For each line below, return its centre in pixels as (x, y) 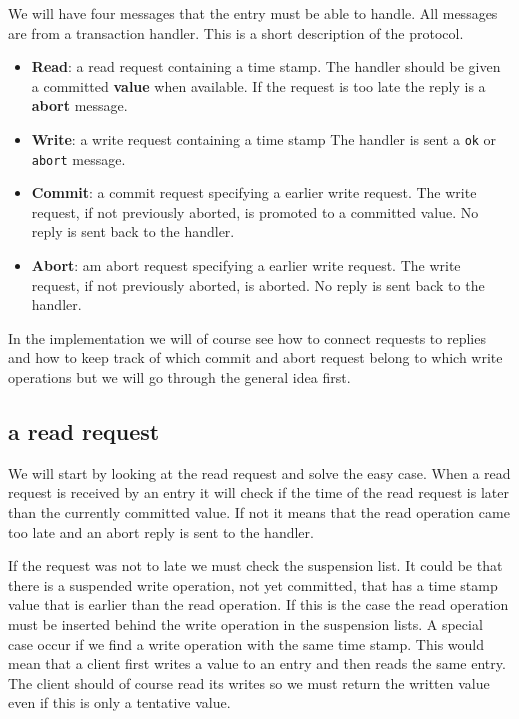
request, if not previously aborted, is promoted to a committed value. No (255, 211)
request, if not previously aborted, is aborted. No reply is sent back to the (258, 284)
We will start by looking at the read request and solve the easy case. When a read (259, 472)
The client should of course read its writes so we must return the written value (249, 682)
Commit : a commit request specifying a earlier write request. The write (254, 192)
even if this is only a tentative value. (119, 702)
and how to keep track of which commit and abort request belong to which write (255, 357)
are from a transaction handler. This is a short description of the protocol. (236, 32)
